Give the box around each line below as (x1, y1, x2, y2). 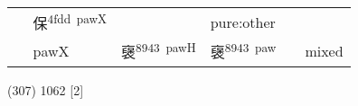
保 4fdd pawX (33, 10, 108, 34)
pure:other (210, 11, 276, 32)
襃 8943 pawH (121, 39, 196, 63)
